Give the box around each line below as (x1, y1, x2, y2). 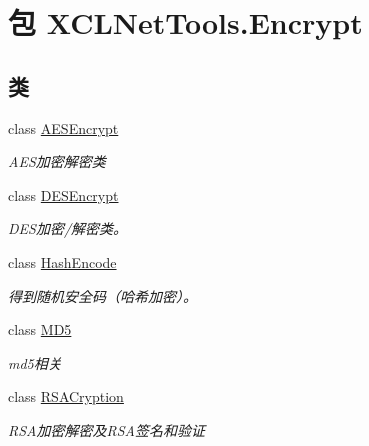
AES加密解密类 (8, 151, 106, 172)
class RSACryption (8, 386, 124, 407)
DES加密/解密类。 (8, 218, 128, 239)
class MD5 (8, 319, 72, 340)
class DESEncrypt (8, 184, 119, 205)
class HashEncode (8, 251, 117, 272)
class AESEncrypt (8, 117, 119, 138)
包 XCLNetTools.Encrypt (8, 2, 363, 43)
